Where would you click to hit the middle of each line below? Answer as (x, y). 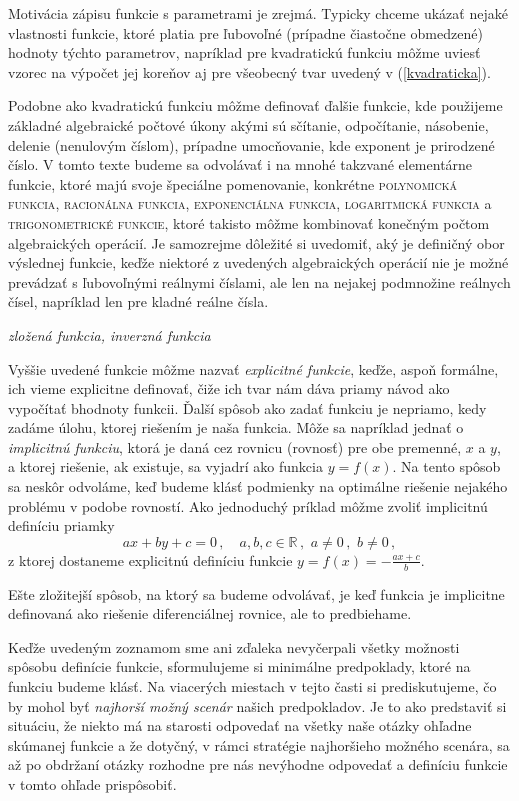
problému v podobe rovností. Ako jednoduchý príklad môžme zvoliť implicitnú (248, 505)
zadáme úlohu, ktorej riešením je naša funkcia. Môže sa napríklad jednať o (236, 427)
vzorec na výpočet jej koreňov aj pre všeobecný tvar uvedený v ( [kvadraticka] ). (249, 71)
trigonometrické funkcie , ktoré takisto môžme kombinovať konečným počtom (249, 222)
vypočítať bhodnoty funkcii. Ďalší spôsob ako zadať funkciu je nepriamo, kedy (247, 407)
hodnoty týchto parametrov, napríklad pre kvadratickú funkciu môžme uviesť (244, 52)
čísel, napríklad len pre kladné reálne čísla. (138, 301)
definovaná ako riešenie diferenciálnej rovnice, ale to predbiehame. (210, 613)
